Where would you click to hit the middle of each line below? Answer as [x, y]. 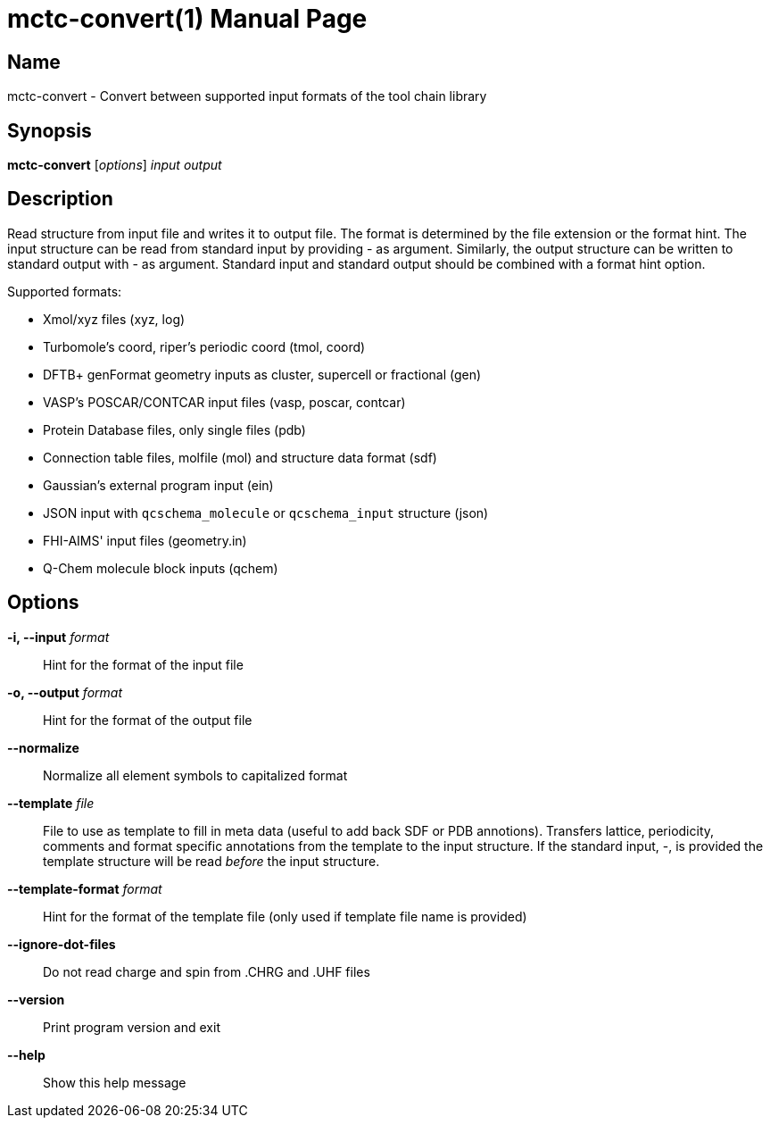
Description [60, 199]
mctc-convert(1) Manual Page [187, 19]
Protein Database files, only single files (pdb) [174, 429]
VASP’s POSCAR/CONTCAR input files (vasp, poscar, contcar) [224, 402]
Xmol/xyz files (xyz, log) [114, 319]
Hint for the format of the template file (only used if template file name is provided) [285, 916]
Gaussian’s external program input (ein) [158, 485]
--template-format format [85, 888]
